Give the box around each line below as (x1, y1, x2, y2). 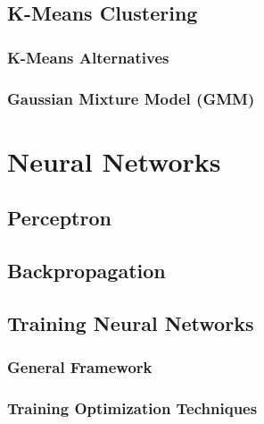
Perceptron (7, 204, 111, 232)
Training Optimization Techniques (7, 396, 258, 419)
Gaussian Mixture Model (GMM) (7, 87, 255, 109)
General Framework (7, 356, 153, 378)
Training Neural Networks (7, 309, 254, 336)
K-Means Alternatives (7, 46, 169, 68)
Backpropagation (7, 257, 166, 284)
